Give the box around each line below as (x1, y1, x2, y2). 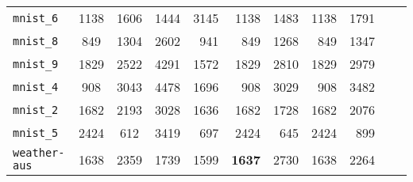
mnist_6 (13, 11, 59, 25)
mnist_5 (13, 126, 59, 139)
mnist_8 (13, 34, 59, 47)
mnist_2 (13, 103, 59, 116)
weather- (13, 146, 65, 159)
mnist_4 (13, 80, 59, 93)
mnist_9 (13, 57, 59, 70)
